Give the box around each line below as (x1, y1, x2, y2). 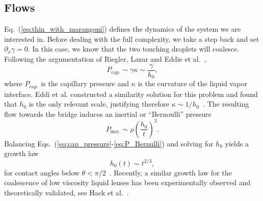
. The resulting (203, 98, 249, 109)
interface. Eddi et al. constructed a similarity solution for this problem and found (4, 88, 258, 99)
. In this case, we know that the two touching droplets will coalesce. (28, 43, 240, 54)
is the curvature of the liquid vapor (138, 78, 247, 89)
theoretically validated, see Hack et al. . (4, 187, 129, 197)
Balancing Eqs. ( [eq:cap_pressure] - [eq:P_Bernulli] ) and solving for (4, 138, 214, 148)
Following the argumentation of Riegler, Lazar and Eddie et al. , (4, 53, 206, 64)
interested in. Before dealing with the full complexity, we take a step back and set (4, 33, 259, 44)
